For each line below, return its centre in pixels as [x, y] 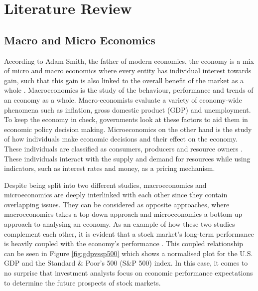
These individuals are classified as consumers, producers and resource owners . [123, 148]
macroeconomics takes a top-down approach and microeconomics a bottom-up [123, 214]
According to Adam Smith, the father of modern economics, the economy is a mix [129, 61]
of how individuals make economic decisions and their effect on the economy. [121, 139]
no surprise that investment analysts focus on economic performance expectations [129, 273]
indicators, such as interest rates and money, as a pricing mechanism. [110, 168]
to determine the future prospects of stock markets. [82, 282]
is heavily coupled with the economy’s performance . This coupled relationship [124, 243]
